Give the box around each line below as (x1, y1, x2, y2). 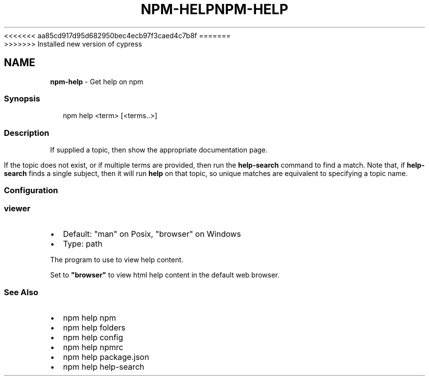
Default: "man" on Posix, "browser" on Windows (63, 229, 241, 239)
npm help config (63, 332, 123, 342)
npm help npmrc (63, 342, 123, 352)
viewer (4, 203, 30, 213)
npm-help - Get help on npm (50, 77, 143, 86)
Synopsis (4, 93, 40, 103)
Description (4, 127, 49, 138)
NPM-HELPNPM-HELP (141, 1, 288, 18)
